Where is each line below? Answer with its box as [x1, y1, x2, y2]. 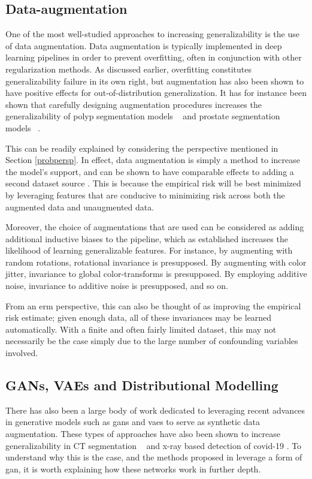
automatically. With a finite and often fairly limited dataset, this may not [5, 323, 277, 335]
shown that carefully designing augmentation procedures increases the [5, 98, 262, 110]
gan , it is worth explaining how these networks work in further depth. [5, 462, 261, 475]
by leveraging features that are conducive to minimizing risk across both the [5, 188, 285, 201]
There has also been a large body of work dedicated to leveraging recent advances [5, 403, 305, 416]
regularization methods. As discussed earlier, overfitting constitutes [5, 62, 252, 75]
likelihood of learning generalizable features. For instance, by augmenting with [5, 244, 293, 257]
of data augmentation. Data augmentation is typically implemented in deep [5, 39, 282, 52]
